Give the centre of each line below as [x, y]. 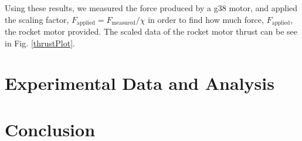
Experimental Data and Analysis [140, 83]
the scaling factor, [37, 19]
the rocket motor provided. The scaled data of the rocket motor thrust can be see [151, 31]
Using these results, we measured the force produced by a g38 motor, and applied [151, 8]
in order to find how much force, [206, 19]
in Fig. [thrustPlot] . [40, 43]
